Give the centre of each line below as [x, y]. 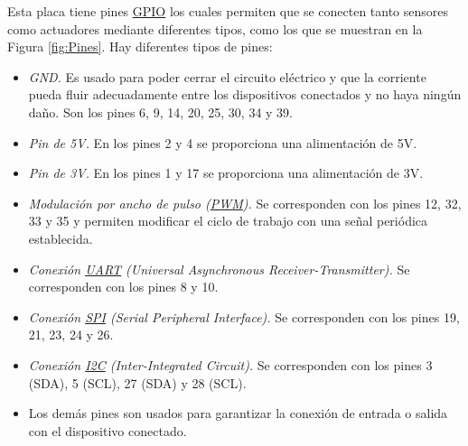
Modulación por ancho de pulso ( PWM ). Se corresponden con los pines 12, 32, [245, 203]
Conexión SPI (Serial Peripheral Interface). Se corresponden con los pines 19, [244, 316]
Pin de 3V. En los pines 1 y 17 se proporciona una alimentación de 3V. [226, 173]
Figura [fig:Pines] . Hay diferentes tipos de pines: [140, 46]
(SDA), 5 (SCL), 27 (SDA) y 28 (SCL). [137, 382]
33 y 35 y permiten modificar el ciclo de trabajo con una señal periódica [228, 221]
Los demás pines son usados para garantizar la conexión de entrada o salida [238, 413]
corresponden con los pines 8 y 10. [123, 287]
